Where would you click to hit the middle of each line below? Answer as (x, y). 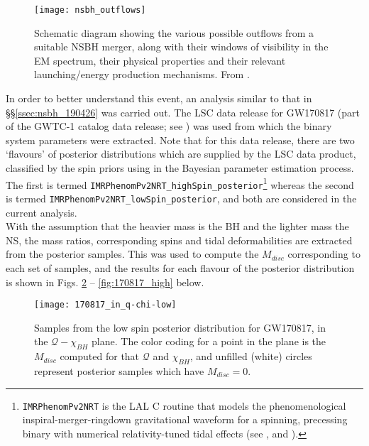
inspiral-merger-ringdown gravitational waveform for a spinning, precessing (185, 419)
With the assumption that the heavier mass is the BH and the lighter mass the (177, 226)
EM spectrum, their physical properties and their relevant (160, 60)
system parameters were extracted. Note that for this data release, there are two (180, 140)
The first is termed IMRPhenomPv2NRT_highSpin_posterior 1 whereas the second (180, 183)
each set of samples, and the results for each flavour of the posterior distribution (180, 267)
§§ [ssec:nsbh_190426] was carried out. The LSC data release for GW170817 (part (183, 112)
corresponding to (324, 254)
